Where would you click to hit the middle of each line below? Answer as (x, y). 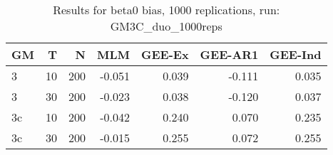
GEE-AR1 (229, 54)
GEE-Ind (296, 54)
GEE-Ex (165, 54)
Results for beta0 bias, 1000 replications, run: (166, 10)
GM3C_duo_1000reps (166, 26)
